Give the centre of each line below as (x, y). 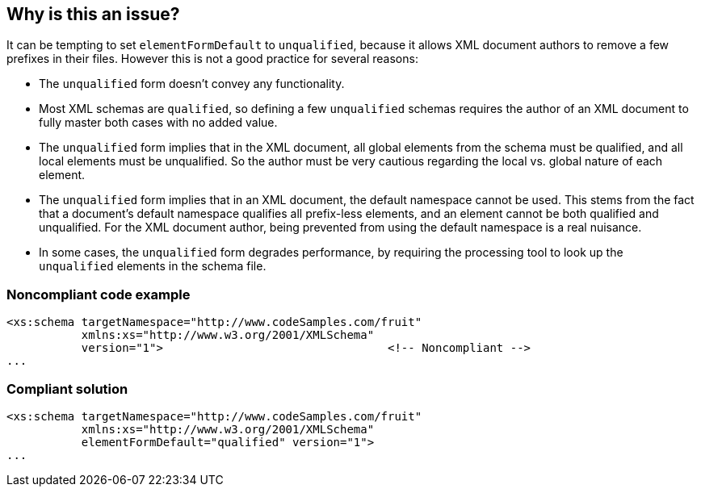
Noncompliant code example (99, 294)
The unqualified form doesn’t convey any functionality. (192, 84)
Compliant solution (67, 389)
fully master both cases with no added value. (158, 123)
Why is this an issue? (93, 14)
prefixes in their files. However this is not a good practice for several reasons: (212, 59)
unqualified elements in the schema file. (153, 266)
